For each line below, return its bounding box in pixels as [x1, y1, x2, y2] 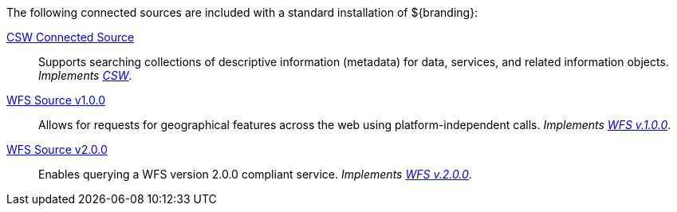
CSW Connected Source [6, 30, 135, 44]
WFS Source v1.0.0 [6, 93, 105, 107]
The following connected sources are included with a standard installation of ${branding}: [6, 6, 478, 19]
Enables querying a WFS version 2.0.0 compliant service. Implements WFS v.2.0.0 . [38, 167, 472, 181]
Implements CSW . [38, 69, 132, 82]
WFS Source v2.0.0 [6, 143, 108, 156]
